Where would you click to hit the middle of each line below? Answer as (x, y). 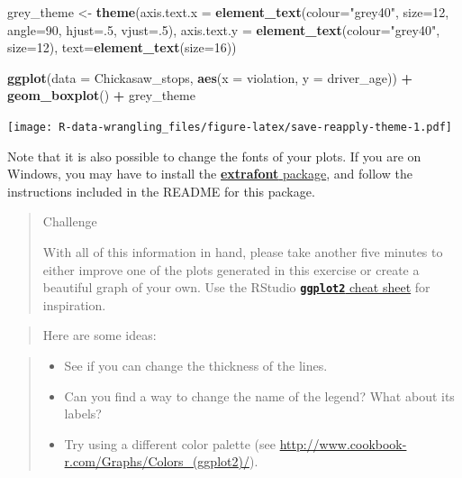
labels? (83, 414)
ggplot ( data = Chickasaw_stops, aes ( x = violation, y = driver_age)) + (210, 77)
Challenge (70, 221)
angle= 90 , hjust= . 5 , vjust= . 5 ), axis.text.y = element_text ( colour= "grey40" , (224, 29)
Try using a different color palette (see (170, 443)
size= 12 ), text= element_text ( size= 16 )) (122, 47)
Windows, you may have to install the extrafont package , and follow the (210, 174)
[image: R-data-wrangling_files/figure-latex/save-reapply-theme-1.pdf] (230, 127)
